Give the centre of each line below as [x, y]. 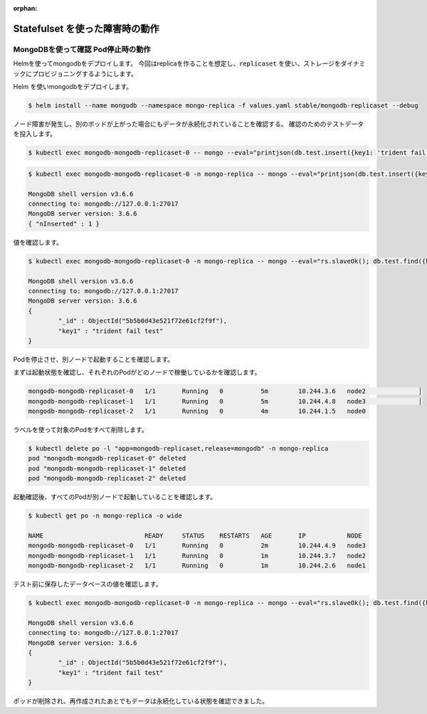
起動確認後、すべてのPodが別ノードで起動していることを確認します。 [115, 497]
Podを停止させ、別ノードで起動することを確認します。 [94, 359]
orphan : [25, 8]
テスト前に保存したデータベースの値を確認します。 [88, 584]
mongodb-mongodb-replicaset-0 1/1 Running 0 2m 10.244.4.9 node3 [197, 546]
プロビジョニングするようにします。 [85, 73]
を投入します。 [35, 134]
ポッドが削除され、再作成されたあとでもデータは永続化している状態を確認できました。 [141, 701]
